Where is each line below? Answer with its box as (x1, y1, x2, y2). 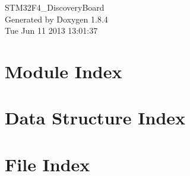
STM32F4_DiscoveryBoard (5, 1, 104, 13)
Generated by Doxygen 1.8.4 (5, 12, 108, 25)
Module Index (5, 59, 122, 83)
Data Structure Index (5, 105, 186, 130)
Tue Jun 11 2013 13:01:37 (5, 24, 98, 37)
